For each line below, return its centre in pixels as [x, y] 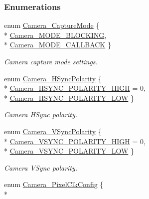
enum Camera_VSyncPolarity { [53, 131]
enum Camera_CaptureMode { [52, 25]
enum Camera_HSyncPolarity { [53, 78]
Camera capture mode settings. [51, 61]
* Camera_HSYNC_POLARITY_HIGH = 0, [75, 88]
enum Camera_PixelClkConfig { [54, 184]
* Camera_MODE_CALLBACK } [58, 45]
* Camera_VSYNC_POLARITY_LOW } [69, 151]
